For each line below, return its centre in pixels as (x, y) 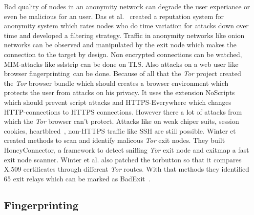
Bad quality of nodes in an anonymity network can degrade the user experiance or (127, 6)
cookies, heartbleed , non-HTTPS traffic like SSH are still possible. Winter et (120, 130)
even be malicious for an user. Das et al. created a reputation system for (114, 16)
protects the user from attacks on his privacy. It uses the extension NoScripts (119, 92)
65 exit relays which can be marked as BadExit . (77, 178)
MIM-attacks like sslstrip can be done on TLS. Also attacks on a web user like (121, 64)
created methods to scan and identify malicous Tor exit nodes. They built (115, 140)
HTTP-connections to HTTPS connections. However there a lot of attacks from (123, 111)
